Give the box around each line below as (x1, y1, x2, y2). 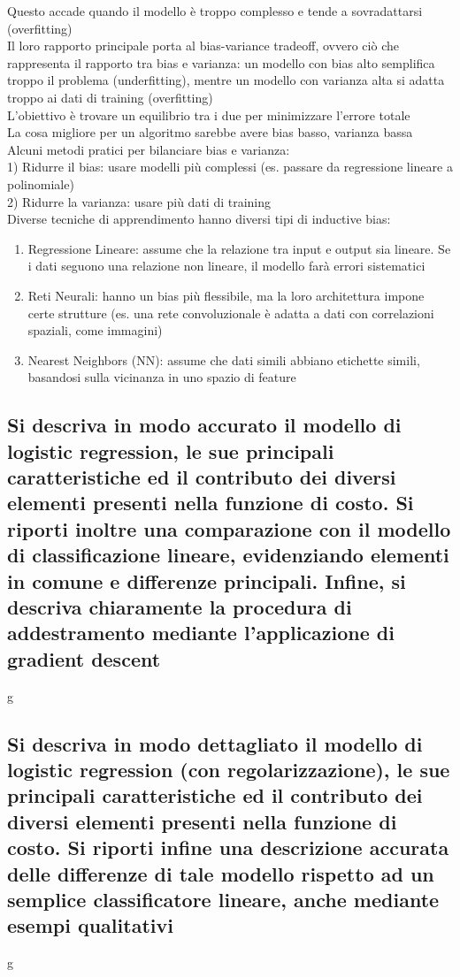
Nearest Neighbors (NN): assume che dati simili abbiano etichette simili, (27, 350, 420, 369)
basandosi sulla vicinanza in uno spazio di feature (27, 368, 296, 386)
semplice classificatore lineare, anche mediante (7, 885, 440, 912)
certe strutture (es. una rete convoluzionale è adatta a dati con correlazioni (27, 303, 434, 322)
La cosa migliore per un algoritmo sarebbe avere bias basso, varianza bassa (7, 123, 413, 141)
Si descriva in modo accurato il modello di (7, 411, 402, 439)
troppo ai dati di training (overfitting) (7, 88, 213, 106)
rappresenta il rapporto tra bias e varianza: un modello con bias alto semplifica (7, 53, 435, 72)
